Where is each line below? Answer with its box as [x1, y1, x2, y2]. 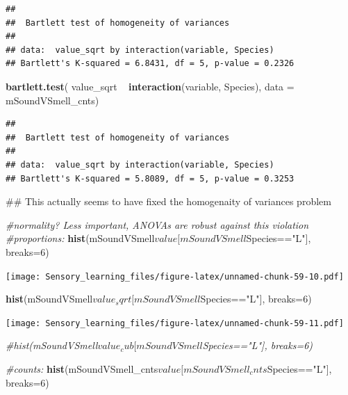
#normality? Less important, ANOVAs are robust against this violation [6, 217, 309, 232]
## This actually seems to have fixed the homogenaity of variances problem [6, 194, 331, 209]
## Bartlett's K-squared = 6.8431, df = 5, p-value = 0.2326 [6, 58, 295, 69]
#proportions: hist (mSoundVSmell [6, 231, 155, 245]
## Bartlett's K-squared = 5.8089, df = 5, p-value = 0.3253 [6, 173, 295, 184]
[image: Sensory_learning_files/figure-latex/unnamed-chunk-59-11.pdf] [6, 318, 344, 328]
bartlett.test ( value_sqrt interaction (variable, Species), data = [6, 79, 295, 93]
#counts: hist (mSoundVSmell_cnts [6, 362, 158, 376]
